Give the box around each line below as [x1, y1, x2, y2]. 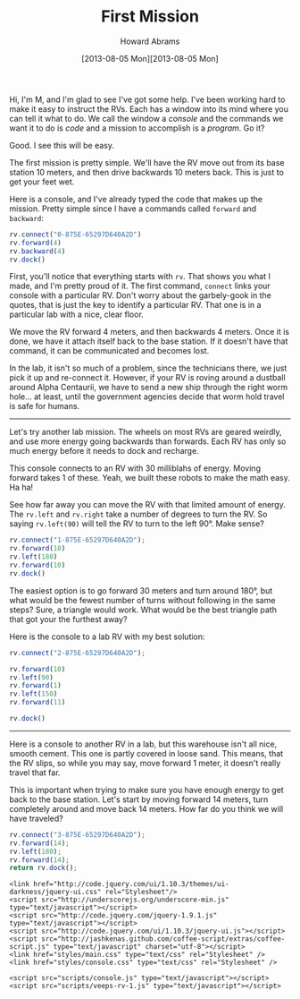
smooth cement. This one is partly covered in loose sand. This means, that [9, 747, 284, 758]
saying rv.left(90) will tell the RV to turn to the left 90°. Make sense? [9, 518, 265, 529]
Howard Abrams [120, 36, 180, 47]
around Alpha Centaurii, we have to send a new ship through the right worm [9, 382, 288, 393]
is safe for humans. [9, 401, 80, 412]
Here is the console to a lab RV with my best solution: [9, 631, 205, 642]
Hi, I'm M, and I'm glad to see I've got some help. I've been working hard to [9, 94, 286, 105]
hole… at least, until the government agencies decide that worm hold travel [9, 391, 285, 402]
